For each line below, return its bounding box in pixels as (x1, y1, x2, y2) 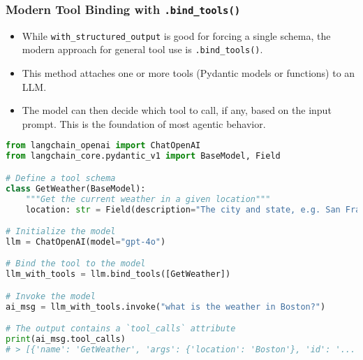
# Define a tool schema (6, 173, 116, 183)
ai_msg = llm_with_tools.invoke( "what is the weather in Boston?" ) (6, 301, 326, 312)
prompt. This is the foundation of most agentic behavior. (22, 116, 266, 131)
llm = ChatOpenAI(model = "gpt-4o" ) (6, 236, 166, 247)
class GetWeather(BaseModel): (6, 183, 146, 194)
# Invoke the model (6, 291, 96, 301)
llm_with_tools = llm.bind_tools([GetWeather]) (6, 269, 231, 280)
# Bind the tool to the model (6, 259, 146, 269)
